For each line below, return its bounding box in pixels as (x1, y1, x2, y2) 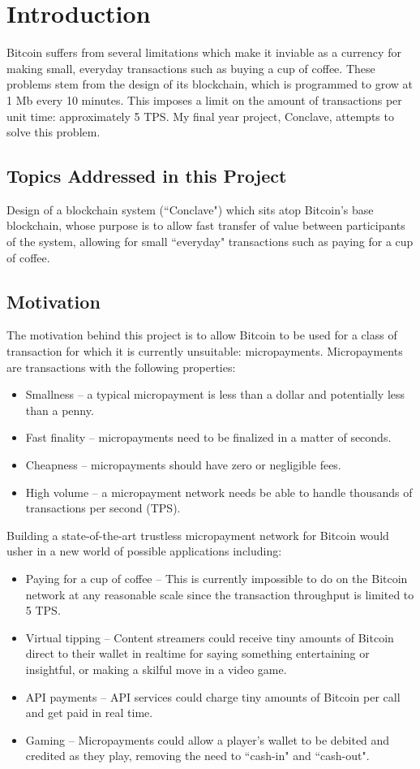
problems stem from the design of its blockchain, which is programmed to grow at (6, 76, 414, 93)
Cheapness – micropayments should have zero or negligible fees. (25, 456, 341, 473)
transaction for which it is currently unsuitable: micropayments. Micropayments (6, 343, 403, 360)
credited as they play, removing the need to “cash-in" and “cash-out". (25, 747, 370, 764)
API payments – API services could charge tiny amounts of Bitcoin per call (25, 688, 401, 705)
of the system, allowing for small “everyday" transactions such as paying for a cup (6, 233, 414, 250)
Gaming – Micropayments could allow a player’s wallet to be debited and (25, 731, 390, 748)
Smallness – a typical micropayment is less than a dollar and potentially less (25, 386, 405, 403)
